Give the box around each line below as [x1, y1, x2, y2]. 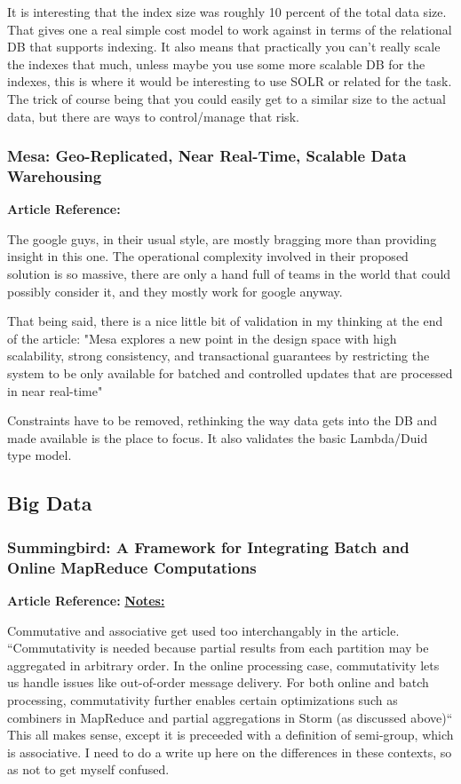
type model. [7, 446, 72, 464]
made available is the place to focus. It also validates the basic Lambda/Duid [7, 428, 428, 447]
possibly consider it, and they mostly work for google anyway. [7, 281, 343, 300]
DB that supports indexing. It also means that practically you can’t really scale [7, 37, 441, 56]
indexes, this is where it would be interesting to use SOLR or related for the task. [7, 72, 452, 91]
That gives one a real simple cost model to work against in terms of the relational [7, 20, 452, 38]
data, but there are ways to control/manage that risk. [7, 107, 299, 125]
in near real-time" [7, 381, 103, 400]
